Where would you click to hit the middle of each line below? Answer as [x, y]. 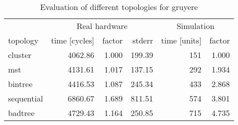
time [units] [181, 40]
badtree [21, 113]
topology [23, 40]
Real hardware [102, 26]
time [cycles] [73, 40]
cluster [20, 55]
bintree [20, 84]
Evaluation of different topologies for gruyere [119, 7]
